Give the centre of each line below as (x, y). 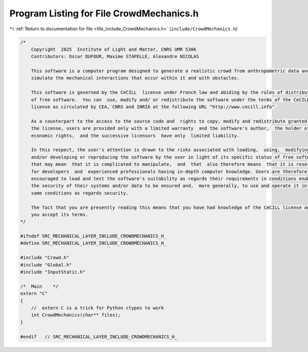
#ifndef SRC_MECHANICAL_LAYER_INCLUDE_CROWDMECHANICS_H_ (93, 236)
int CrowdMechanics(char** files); (76, 315)
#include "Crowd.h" (45, 258)
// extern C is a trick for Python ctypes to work (98, 308)
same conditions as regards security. (80, 193)
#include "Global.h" (46, 265)
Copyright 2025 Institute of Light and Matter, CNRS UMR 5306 (114, 49)
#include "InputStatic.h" (53, 272)
